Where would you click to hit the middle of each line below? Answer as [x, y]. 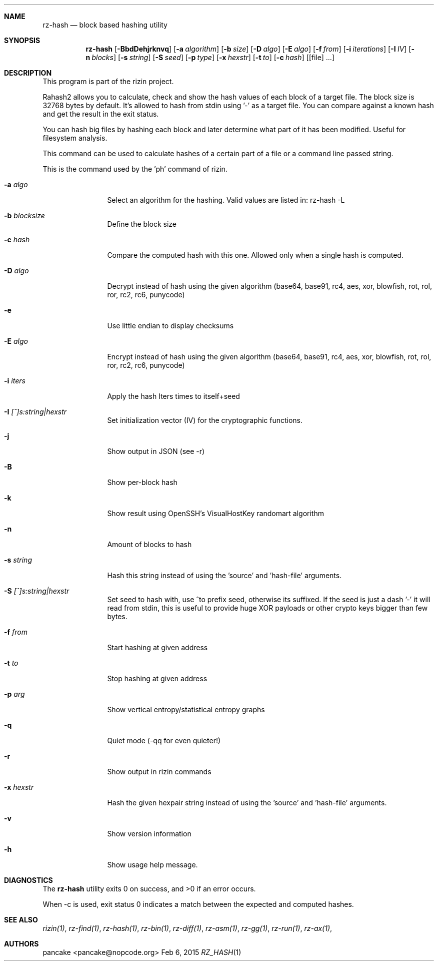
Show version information [149, 834]
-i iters [15, 381]
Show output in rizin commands [159, 772]
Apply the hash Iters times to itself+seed [173, 396]
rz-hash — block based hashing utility [105, 25]
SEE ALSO [21, 920]
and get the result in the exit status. [101, 114]
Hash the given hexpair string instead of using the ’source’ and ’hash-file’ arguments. [247, 803]
